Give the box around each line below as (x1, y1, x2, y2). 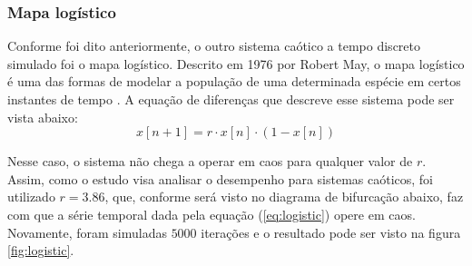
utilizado (7, 187, 55, 206)
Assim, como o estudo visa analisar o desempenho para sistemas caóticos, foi (7, 169, 433, 188)
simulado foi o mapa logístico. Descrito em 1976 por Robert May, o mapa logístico (7, 54, 465, 73)
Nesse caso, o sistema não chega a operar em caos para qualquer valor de (7, 152, 413, 171)
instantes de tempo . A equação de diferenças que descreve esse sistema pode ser (7, 90, 455, 108)
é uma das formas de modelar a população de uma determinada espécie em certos (7, 72, 461, 91)
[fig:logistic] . (7, 241, 74, 260)
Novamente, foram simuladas (7, 222, 167, 241)
